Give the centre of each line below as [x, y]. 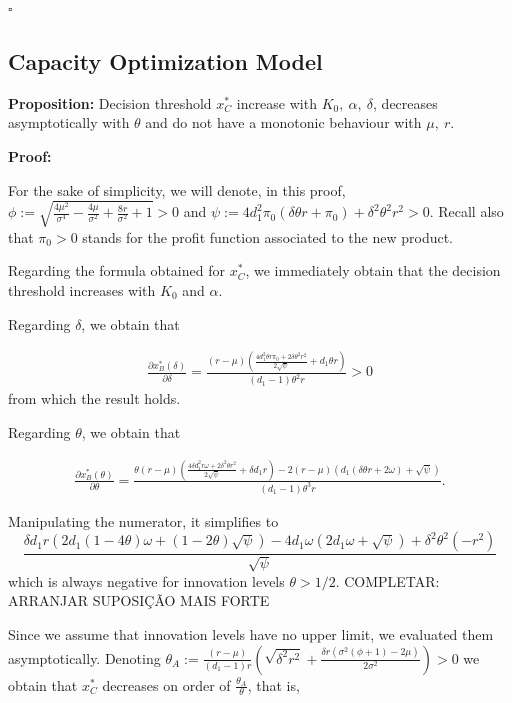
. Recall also [466, 211]
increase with [276, 102]
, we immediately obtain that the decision [373, 270]
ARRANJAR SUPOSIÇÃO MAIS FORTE [139, 600]
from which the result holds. [94, 398]
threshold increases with [82, 289]
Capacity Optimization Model [165, 60]
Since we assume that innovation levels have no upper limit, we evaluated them [251, 634]
